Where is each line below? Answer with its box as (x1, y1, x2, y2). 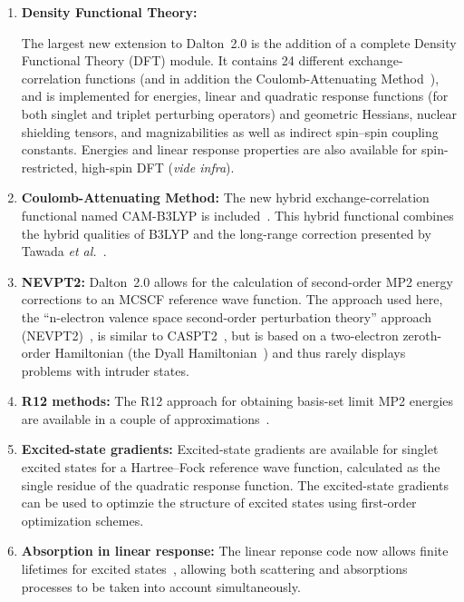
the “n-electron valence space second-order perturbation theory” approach (21, 307, 432, 326)
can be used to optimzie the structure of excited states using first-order (21, 493, 417, 512)
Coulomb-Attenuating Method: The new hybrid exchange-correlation (21, 188, 430, 207)
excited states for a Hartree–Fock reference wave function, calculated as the (21, 458, 440, 477)
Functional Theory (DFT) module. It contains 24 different (21, 51, 344, 70)
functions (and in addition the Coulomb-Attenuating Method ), (84, 68, 440, 87)
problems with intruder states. (21, 360, 189, 380)
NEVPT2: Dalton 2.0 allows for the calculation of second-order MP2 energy (21, 271, 453, 291)
